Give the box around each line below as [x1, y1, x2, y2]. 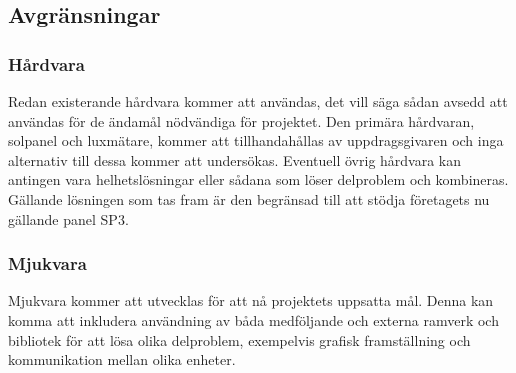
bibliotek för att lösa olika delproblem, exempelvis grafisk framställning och [8, 329, 471, 350]
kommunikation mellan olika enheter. [8, 349, 236, 370]
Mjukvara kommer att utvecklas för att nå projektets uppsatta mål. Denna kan [8, 290, 494, 311]
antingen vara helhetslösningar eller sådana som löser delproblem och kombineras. [8, 169, 509, 190]
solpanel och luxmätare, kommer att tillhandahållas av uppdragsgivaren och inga [8, 130, 504, 151]
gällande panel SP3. [8, 208, 129, 229]
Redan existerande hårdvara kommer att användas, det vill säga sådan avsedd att [8, 91, 508, 111]
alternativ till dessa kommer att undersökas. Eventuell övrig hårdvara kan [8, 149, 462, 170]
